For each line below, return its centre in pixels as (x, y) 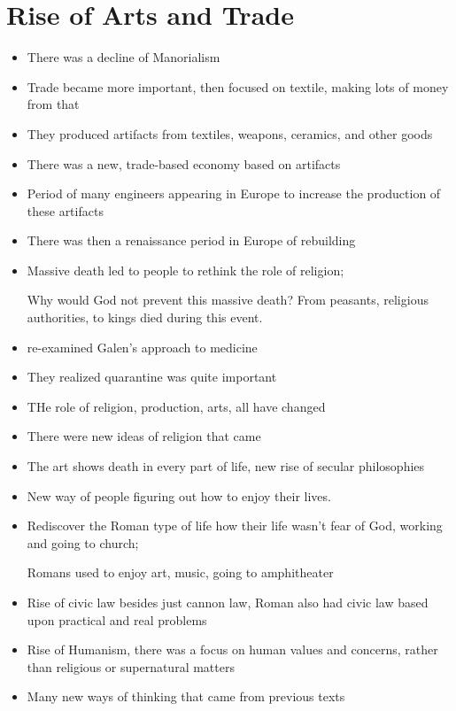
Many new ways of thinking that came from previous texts (186, 696)
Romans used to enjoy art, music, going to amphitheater (180, 572)
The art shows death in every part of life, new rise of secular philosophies (226, 466)
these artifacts (65, 210)
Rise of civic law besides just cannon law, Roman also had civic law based (228, 602)
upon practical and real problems (117, 619)
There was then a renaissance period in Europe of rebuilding (191, 240)
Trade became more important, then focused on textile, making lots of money (238, 86)
